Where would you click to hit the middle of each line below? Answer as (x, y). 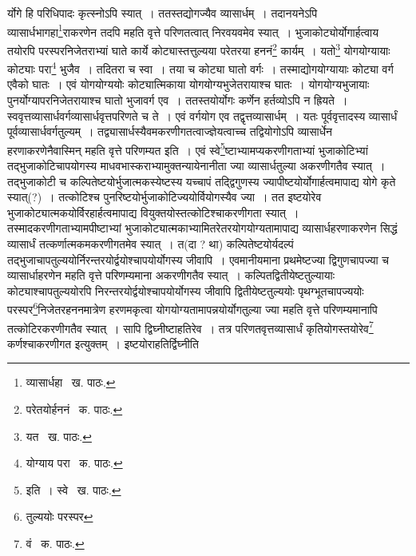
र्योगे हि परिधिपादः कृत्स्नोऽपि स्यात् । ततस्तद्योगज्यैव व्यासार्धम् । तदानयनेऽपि (162, 13)
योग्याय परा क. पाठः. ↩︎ (74, 463)
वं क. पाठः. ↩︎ (55, 543)
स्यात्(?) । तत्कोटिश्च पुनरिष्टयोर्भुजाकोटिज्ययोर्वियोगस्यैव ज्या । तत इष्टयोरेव (164, 197)
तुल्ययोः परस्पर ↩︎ (59, 516)
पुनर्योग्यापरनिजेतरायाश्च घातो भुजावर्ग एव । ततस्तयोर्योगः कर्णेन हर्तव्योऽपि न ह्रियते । (178, 99)
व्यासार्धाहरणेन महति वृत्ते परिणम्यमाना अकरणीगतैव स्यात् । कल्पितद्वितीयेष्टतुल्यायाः (171, 275)
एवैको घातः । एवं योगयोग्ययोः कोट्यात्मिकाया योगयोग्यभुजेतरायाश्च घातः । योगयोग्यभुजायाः (188, 84)
